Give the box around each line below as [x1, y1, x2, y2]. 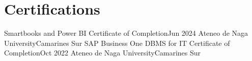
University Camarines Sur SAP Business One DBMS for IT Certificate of [4, 37, 230, 48]
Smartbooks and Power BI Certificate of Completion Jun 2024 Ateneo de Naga [4, 28, 248, 38]
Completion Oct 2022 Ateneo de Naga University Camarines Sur [4, 47, 201, 58]
